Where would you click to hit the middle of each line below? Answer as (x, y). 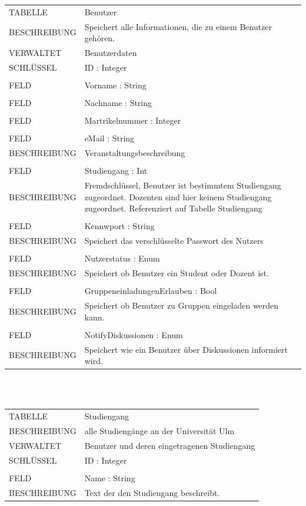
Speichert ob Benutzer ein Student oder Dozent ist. (177, 273)
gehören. (100, 38)
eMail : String (109, 138)
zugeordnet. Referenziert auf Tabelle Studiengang (173, 208)
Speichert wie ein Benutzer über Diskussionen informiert (186, 349)
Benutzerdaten (111, 53)
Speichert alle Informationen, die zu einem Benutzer (178, 26)
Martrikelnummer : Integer (133, 120)
